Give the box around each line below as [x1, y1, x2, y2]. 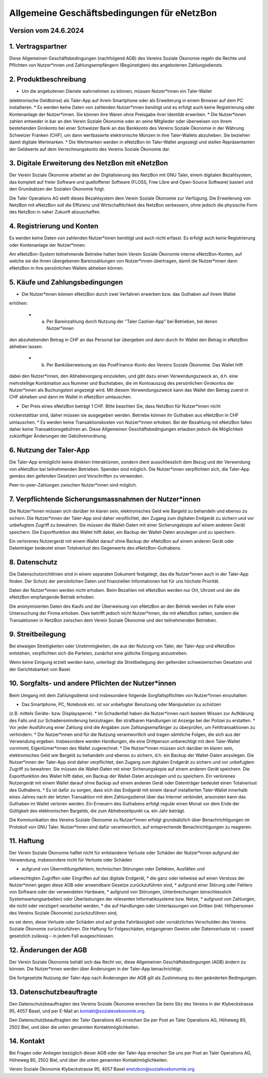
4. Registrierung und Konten [9, 222, 99, 230]
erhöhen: [9, 300, 28, 306]
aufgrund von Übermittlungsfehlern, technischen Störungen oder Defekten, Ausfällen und [21, 866, 205, 872]
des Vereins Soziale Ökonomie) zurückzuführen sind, [9, 910, 118, 916]
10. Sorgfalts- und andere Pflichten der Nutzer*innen [9, 679, 176, 688]
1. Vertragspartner [9, 42, 67, 51]
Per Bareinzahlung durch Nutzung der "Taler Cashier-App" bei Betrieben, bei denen [46, 318, 218, 324]
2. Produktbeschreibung [9, 75, 86, 84]
